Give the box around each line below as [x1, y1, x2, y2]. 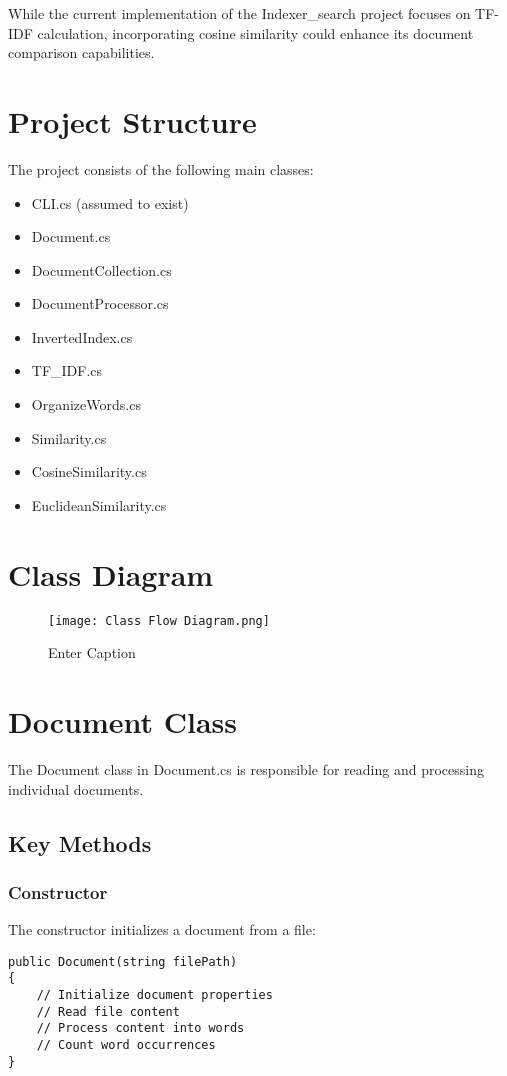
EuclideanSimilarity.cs [31, 494, 167, 515]
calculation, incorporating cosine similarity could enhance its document [37, 22, 474, 43]
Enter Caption [48, 642, 136, 663]
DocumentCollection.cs [31, 259, 172, 280]
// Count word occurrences [36, 1038, 216, 1052]
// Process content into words [36, 1021, 245, 1036]
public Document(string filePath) [8, 954, 238, 969]
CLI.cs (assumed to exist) [31, 192, 189, 213]
